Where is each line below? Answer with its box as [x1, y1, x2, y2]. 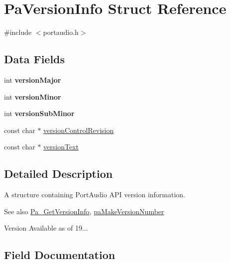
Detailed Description [4, 166, 113, 181]
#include [4, 27, 32, 37]
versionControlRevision [43, 125, 114, 135]
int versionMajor [4, 74, 61, 85]
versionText [43, 141, 79, 152]
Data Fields [4, 51, 65, 67]
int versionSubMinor [4, 108, 75, 119]
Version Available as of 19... [4, 223, 88, 233]
